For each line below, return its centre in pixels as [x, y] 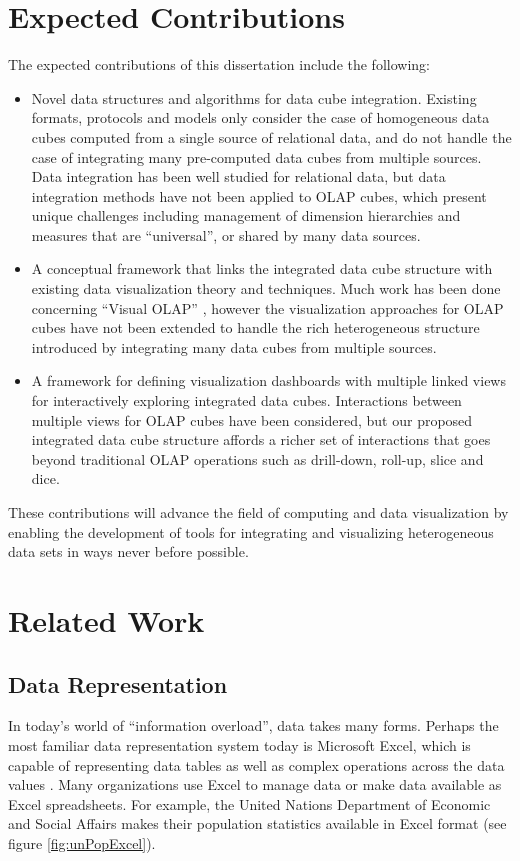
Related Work [106, 619]
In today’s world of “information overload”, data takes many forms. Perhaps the [253, 725]
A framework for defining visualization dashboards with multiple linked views [268, 380]
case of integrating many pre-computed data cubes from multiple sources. [256, 156]
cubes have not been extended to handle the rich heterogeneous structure [255, 327]
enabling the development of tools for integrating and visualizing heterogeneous [251, 531]
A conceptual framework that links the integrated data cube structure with [262, 268]
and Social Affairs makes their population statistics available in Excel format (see [257, 823]
